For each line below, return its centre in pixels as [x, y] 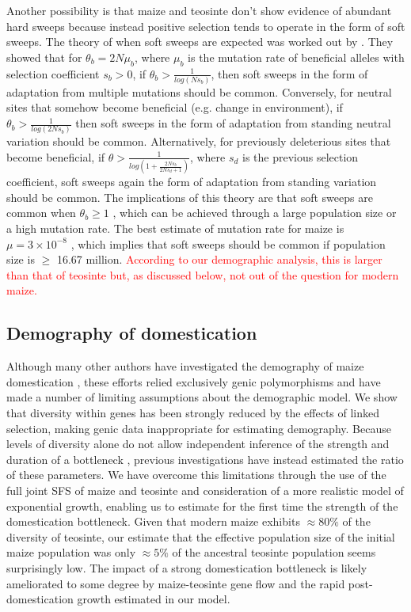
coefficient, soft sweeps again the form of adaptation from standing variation [192, 182]
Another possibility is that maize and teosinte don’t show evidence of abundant [199, 10]
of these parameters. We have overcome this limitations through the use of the [196, 475]
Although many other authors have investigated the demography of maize [185, 366]
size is [21, 259]
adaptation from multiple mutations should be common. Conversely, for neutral [199, 91]
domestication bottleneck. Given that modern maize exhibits [153, 521]
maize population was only [71, 552]
